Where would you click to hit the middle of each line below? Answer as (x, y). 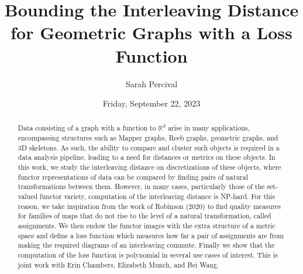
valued (28, 196)
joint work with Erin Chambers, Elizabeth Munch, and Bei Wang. (118, 264)
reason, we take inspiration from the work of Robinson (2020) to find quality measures (149, 206)
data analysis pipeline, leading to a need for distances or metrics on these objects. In (147, 157)
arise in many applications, (209, 128)
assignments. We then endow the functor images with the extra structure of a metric (147, 226)
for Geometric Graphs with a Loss (151, 32)
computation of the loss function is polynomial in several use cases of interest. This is (148, 255)
